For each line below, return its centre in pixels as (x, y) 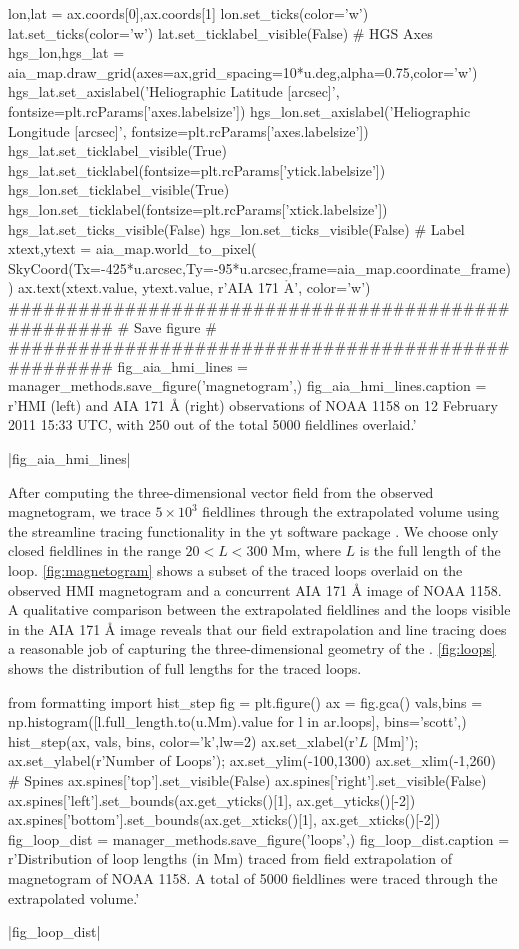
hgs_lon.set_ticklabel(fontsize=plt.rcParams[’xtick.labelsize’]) (198, 208)
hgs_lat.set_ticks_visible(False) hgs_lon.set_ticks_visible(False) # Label (236, 228)
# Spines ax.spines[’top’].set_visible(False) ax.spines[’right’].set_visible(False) (247, 779)
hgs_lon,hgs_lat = (66, 52)
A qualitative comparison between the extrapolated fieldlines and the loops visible (259, 609)
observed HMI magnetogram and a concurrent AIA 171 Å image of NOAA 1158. (255, 589)
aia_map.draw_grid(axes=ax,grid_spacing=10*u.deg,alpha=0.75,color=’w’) (243, 71)
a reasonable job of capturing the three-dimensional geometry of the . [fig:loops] (252, 648)
